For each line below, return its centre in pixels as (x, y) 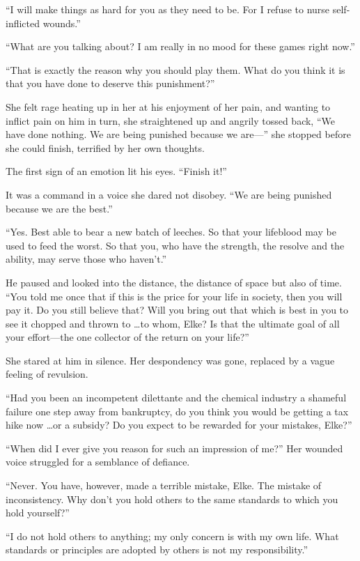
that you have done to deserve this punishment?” (110, 83)
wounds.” (62, 23)
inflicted (23, 23)
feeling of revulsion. (47, 374)
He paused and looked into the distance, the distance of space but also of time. (174, 282)
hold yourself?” (38, 513)
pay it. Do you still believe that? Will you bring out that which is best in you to (177, 310)
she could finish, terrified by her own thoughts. (105, 147)
